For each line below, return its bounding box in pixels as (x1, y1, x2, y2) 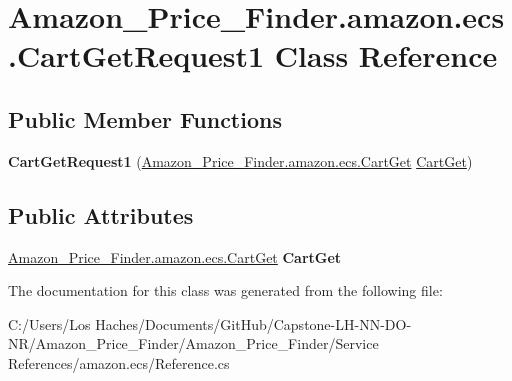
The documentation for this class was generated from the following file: (8, 280, 443, 301)
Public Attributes (8, 199, 194, 230)
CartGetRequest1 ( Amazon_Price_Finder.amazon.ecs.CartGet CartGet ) (8, 150, 473, 171)
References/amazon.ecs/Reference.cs (8, 352, 230, 373)
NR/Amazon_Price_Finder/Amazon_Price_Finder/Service (8, 333, 379, 354)
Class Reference (274, 35, 498, 76)
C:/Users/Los (8, 313, 91, 334)
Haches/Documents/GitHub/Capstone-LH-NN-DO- (95, 313, 412, 334)
